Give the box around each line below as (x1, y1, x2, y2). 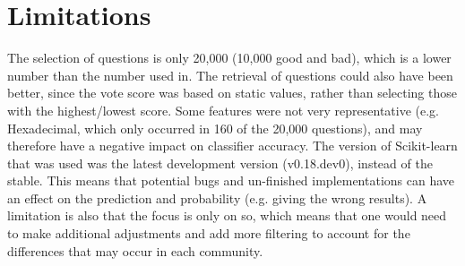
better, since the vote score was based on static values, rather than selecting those (7, 83, 457, 102)
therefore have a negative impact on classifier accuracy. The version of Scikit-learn (7, 136, 458, 155)
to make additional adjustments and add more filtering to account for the (7, 224, 410, 243)
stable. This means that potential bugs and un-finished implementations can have (7, 171, 455, 190)
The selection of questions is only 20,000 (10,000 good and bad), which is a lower (7, 48, 452, 67)
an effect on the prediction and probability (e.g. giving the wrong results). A (7, 188, 427, 207)
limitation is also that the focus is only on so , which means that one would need (7, 206, 447, 225)
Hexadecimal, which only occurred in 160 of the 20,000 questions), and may (7, 118, 423, 137)
